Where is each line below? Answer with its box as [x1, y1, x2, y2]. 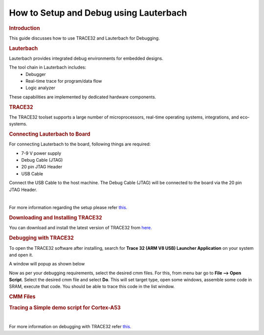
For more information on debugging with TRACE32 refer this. [9, 324, 132, 330]
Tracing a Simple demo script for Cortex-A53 [9, 304, 121, 311]
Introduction [9, 24, 40, 31]
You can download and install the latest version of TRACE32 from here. [9, 225, 153, 231]
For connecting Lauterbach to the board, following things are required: [9, 141, 151, 147]
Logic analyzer [25, 85, 56, 91]
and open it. [9, 252, 33, 258]
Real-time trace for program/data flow [25, 78, 102, 84]
